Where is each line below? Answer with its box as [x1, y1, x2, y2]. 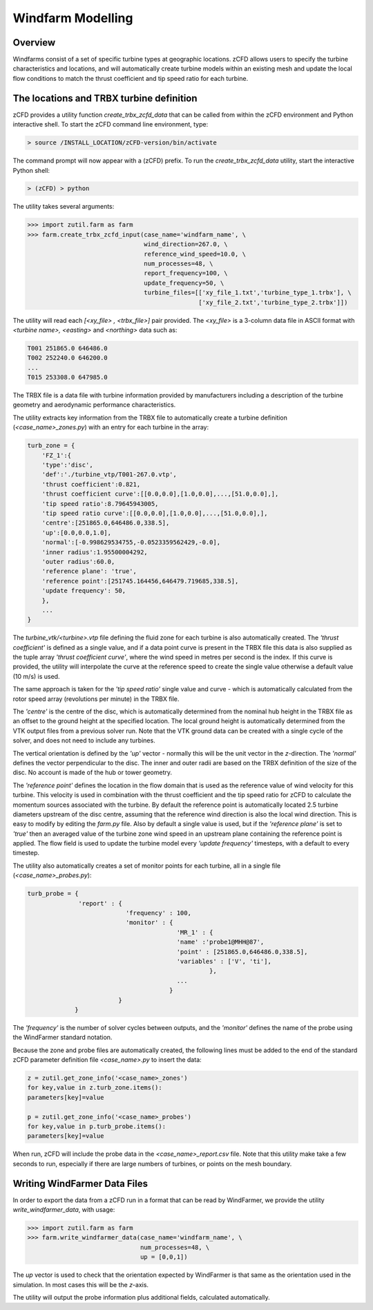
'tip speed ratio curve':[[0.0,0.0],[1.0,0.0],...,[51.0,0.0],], [41, 509, 268, 517]
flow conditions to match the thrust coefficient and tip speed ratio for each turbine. [12, 74, 249, 82]
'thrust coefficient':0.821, [41, 480, 141, 488]
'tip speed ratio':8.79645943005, [41, 500, 159, 507]
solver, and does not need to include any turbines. [12, 736, 155, 745]
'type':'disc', [41, 461, 93, 469]
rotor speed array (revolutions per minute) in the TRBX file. [12, 695, 180, 703]
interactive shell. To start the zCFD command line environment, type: [12, 120, 209, 129]
